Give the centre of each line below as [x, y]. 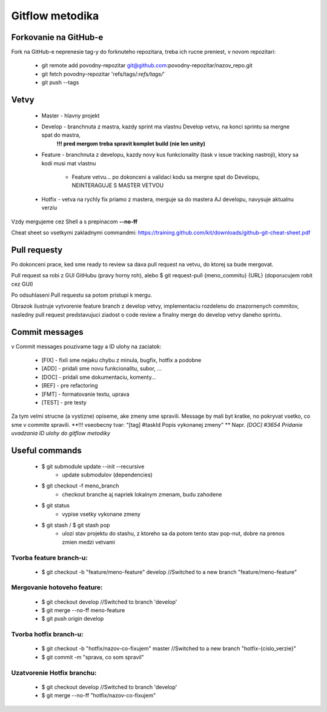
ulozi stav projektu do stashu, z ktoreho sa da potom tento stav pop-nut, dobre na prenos [173, 533]
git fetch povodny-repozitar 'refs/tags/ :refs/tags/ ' [103, 74]
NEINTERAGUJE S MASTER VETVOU [118, 185]
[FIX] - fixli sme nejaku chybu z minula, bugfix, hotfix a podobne [121, 360]
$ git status [55, 506]
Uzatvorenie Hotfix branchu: [54, 673]
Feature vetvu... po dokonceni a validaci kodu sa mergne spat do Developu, [166, 177]
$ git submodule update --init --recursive [93, 466]
